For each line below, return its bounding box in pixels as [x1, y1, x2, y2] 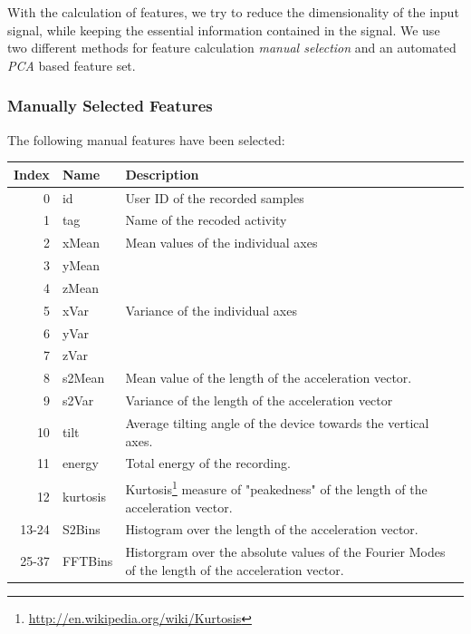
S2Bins [62, 520, 101, 539]
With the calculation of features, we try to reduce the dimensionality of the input [7, 3, 459, 21]
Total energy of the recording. [125, 454, 291, 473]
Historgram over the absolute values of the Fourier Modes [125, 542, 446, 561]
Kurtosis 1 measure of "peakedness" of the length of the [125, 477, 428, 498]
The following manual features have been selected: [7, 130, 285, 149]
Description [125, 164, 199, 183]
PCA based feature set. [7, 55, 136, 74]
